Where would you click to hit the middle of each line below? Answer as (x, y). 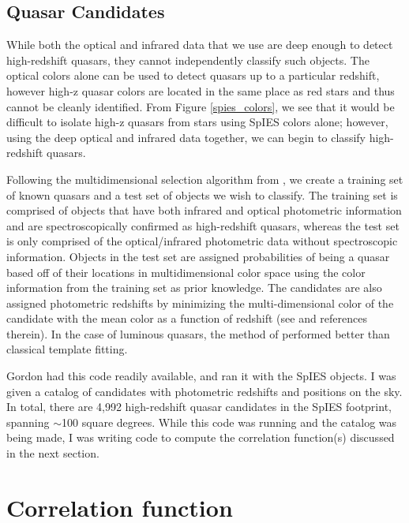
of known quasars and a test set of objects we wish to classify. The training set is (202, 194)
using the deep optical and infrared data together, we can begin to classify (186, 137)
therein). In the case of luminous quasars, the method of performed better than (198, 333)
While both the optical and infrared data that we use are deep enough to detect (200, 45)
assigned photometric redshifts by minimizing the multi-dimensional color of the (200, 303)
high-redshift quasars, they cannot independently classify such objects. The (188, 60)
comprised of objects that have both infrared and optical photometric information (204, 210)
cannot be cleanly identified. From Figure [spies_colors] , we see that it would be (201, 106)
